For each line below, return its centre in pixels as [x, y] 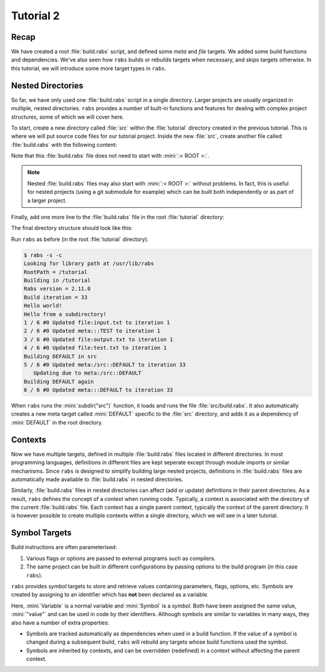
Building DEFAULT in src [60, 356]
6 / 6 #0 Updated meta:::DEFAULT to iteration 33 [98, 390]
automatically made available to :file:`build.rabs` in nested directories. [97, 479]
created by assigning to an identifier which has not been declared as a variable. [110, 595]
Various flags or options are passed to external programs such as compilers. [121, 558]
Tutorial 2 [36, 16]
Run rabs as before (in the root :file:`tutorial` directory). [80, 239]
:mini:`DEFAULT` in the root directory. [57, 422]
